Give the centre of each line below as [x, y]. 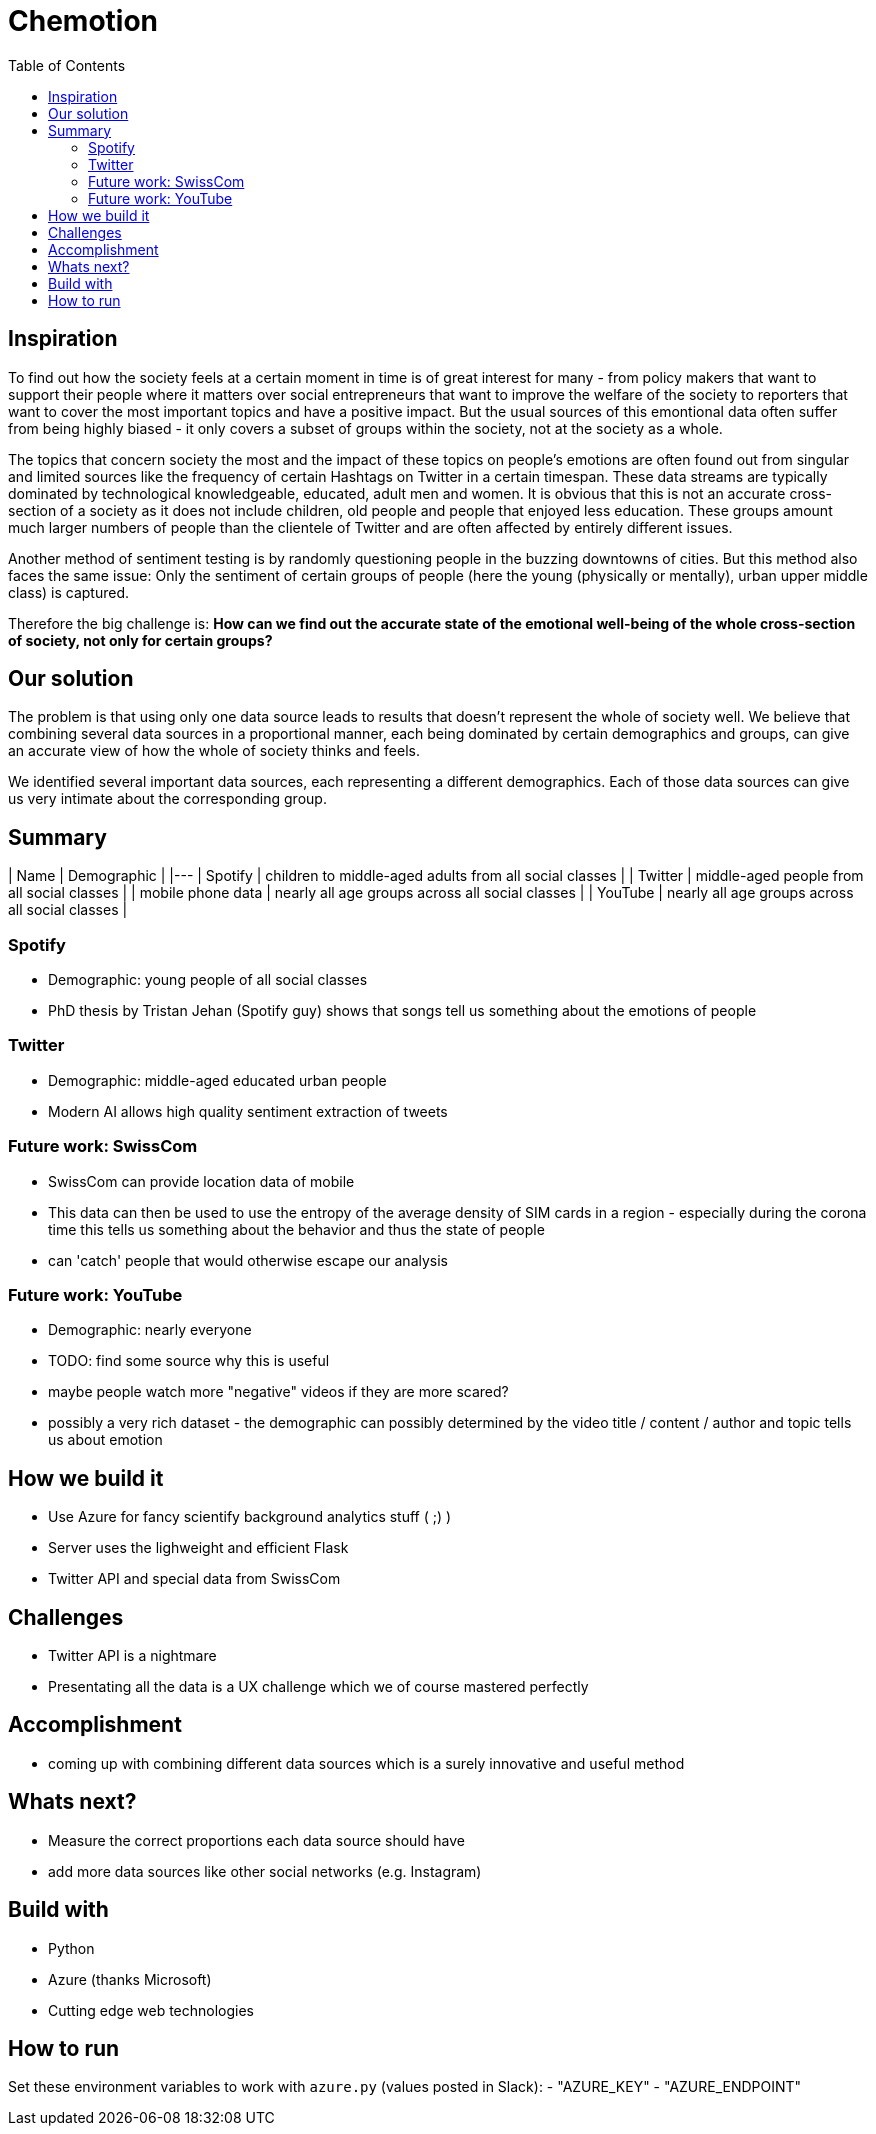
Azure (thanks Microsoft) [130, 1979]
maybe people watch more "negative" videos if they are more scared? [278, 1392]
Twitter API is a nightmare [132, 1655]
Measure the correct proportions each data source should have [256, 1840]
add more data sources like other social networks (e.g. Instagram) [265, 1871]
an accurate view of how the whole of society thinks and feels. [214, 751]
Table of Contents [67, 65]
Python [71, 1948]
